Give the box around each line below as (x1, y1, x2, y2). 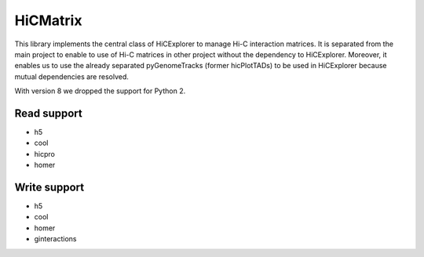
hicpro (34, 149, 55, 158)
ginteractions (34, 234, 78, 244)
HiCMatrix (14, 12, 82, 29)
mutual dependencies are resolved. (14, 71, 130, 81)
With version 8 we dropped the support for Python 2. (14, 86, 186, 96)
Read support (14, 107, 82, 120)
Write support (14, 181, 85, 194)
